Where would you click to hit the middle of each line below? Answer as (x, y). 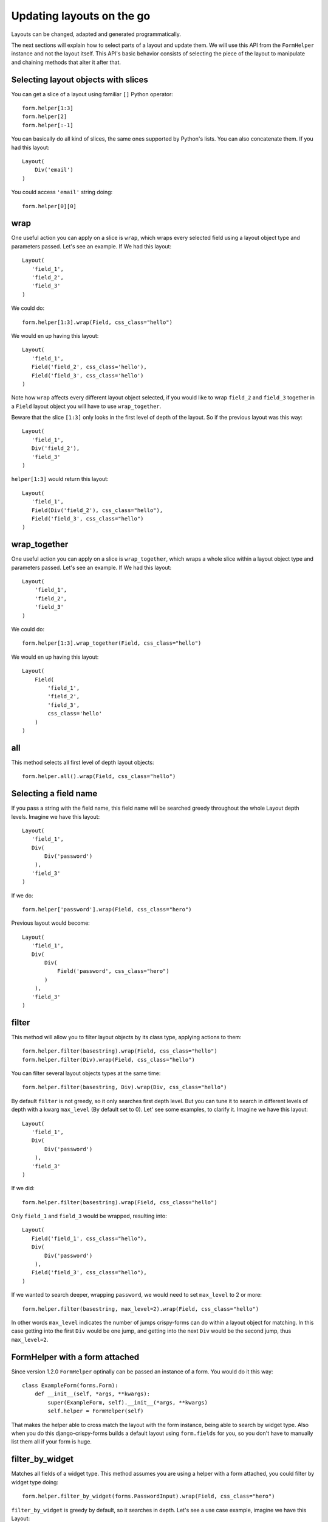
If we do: (22, 896)
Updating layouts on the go (81, 16)
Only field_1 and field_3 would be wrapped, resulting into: (89, 1216)
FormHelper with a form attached (75, 1357)
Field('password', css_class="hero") (113, 971)
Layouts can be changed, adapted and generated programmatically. (96, 34)
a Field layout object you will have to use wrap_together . (86, 406)
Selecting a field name (54, 794)
